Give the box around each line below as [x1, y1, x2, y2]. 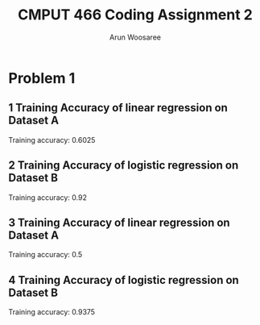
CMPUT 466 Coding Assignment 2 [17, 6, 254, 24]
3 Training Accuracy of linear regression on [8, 215, 231, 229]
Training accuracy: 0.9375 [8, 307, 95, 317]
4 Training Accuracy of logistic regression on [8, 273, 239, 287]
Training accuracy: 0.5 [8, 250, 83, 260]
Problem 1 [8, 69, 76, 87]
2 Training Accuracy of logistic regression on [8, 159, 239, 173]
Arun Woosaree [109, 32, 161, 42]
